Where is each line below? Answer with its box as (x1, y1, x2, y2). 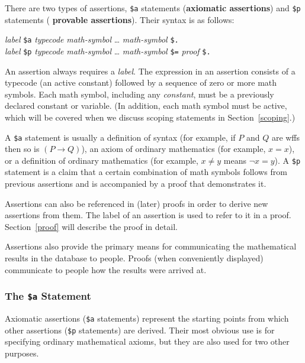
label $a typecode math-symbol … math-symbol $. (5, 33, 179, 46)
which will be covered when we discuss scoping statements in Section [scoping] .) (5, 111, 296, 123)
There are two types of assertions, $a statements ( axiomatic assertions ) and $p (5, 2, 301, 14)
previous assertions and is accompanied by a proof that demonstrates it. (5, 177, 267, 190)
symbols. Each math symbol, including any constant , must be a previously (5, 87, 274, 100)
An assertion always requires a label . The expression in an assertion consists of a (5, 64, 296, 77)
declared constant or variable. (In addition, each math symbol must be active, (5, 99, 287, 112)
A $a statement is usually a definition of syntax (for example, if (5, 131, 236, 143)
